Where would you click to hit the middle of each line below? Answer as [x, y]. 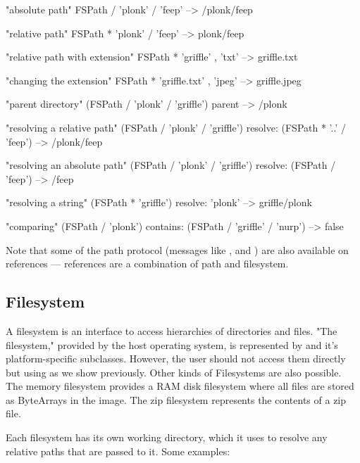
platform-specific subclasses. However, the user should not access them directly [176, 359]
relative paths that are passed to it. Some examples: [118, 451]
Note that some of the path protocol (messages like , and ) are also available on [177, 249]
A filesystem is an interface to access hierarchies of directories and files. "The [172, 330]
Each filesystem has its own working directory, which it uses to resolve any [167, 437]
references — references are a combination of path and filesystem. [147, 264]
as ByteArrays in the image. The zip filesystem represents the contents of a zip [176, 399]
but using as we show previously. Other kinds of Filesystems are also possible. [174, 372]
